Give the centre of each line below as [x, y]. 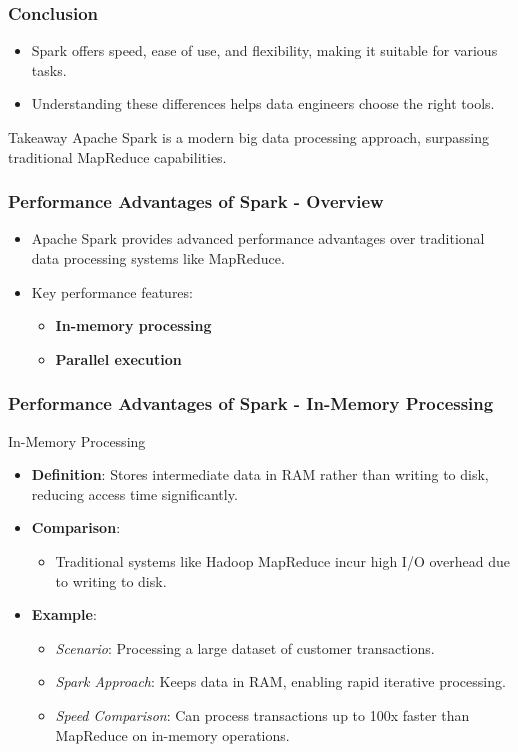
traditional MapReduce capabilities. [117, 156]
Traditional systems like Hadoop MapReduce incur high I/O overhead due [282, 560]
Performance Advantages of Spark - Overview [196, 201]
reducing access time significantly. [134, 493]
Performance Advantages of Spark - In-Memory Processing [251, 403]
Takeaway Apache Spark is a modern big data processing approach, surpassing [248, 137]
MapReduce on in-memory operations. [172, 734]
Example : [64, 614]
